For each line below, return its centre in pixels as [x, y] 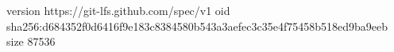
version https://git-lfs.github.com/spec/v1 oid [118, 10]
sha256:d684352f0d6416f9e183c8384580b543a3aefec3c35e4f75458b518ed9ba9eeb [197, 26]
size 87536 [31, 41]
